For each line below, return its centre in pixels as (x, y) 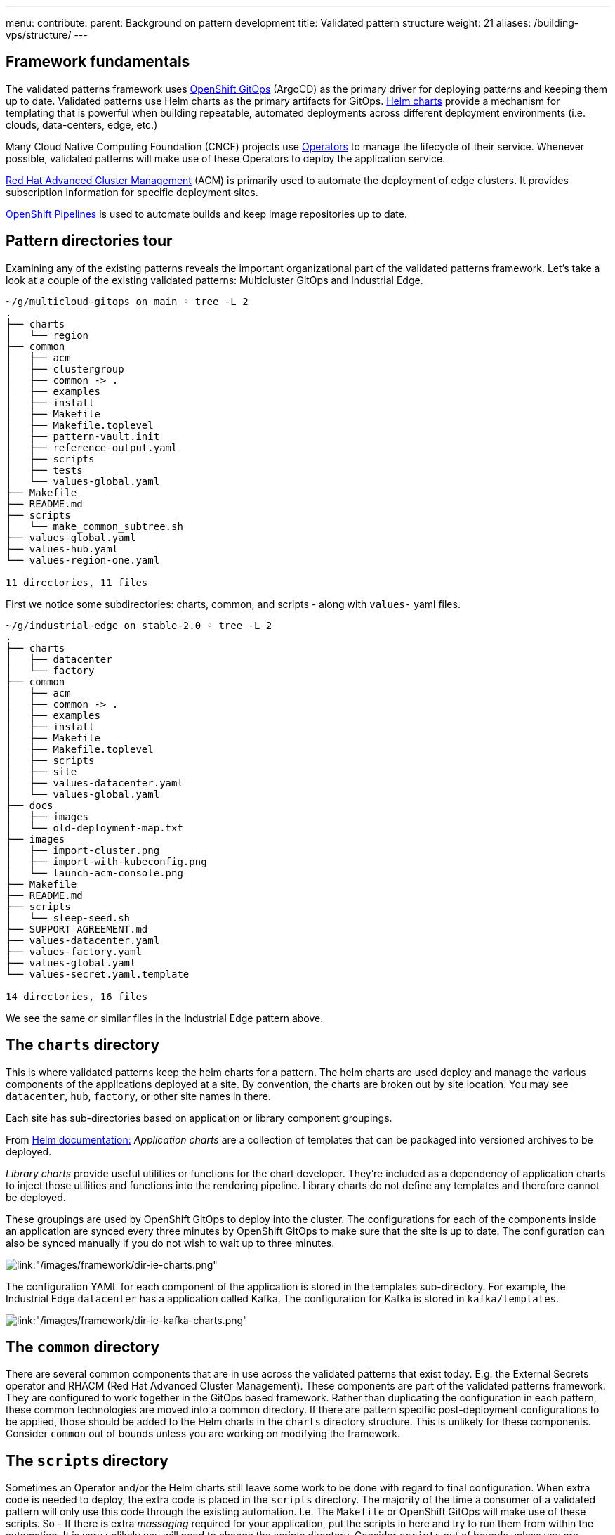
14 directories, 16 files (77, 996)
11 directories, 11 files (77, 582)
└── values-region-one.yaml (83, 560)
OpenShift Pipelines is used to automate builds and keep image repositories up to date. (206, 214)
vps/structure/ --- (47, 35)
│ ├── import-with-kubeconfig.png (106, 861)
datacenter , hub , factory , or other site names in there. (138, 1096)
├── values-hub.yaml (62, 549)
